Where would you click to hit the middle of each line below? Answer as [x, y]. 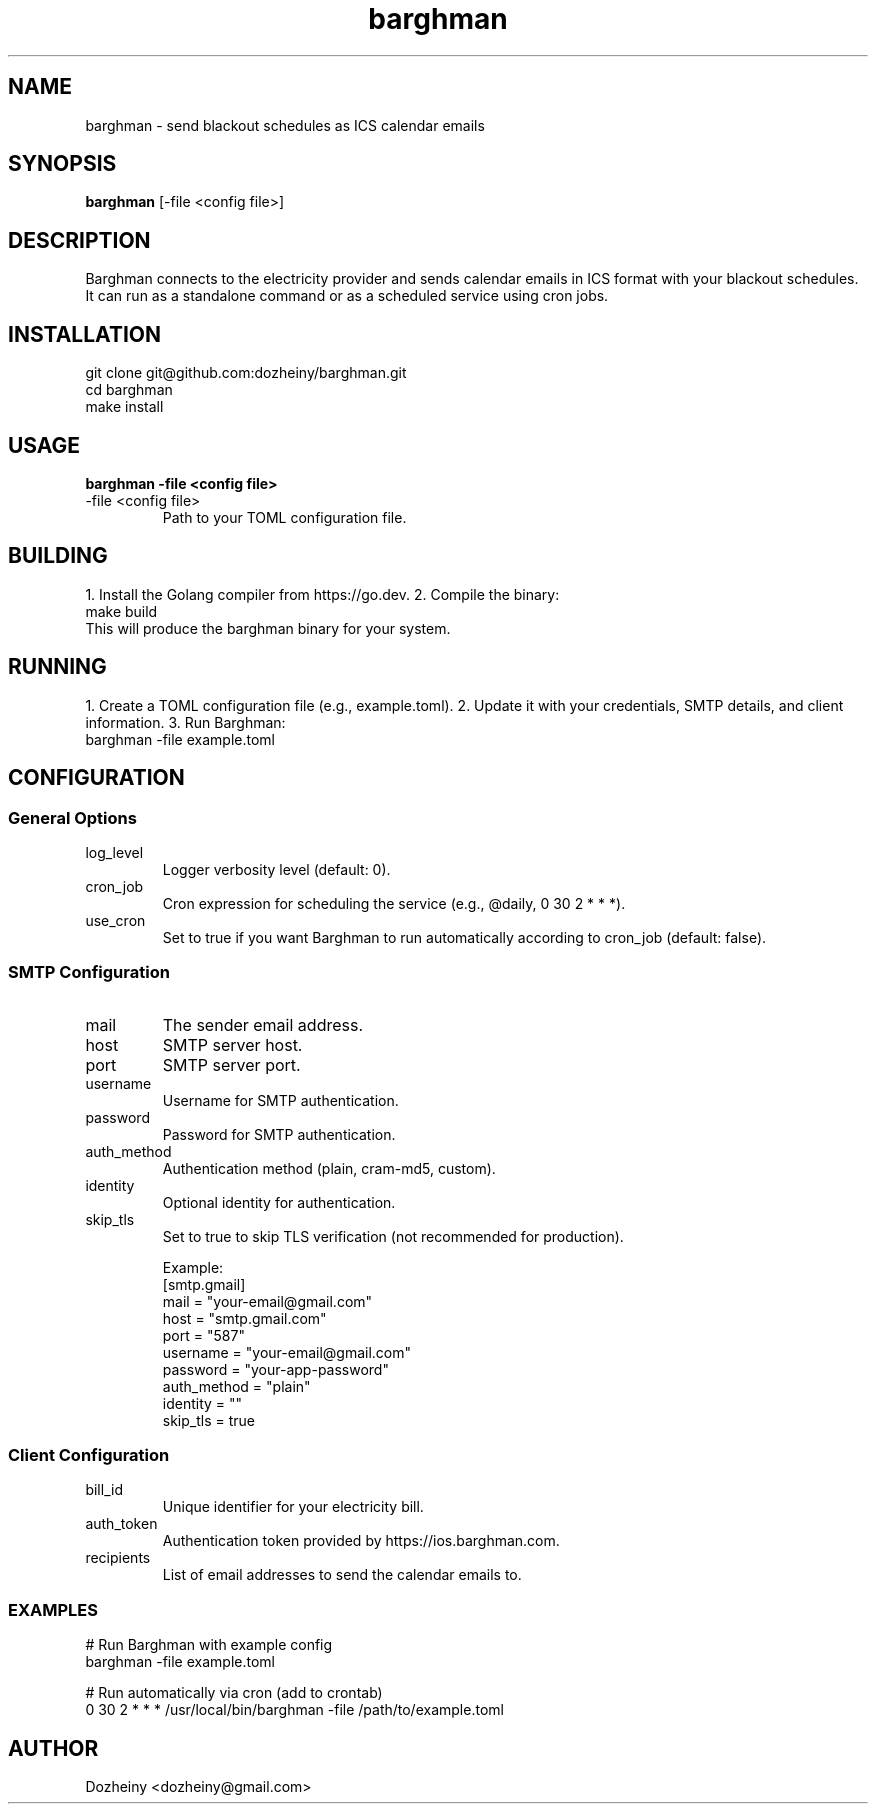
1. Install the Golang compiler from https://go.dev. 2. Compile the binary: [322, 594]
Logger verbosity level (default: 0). [276, 869]
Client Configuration [89, 1455]
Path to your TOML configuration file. [284, 517]
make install [124, 407]
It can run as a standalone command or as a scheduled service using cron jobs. [347, 296]
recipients [118, 1558]
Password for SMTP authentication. [279, 1134]
